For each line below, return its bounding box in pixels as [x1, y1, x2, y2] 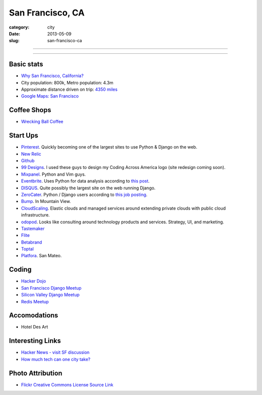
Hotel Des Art [21, 324, 49, 330]
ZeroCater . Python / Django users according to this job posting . [21, 192, 147, 197]
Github [21, 158, 35, 164]
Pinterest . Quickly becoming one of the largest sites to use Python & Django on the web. [21, 144, 197, 150]
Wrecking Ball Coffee [21, 119, 64, 125]
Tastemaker [21, 226, 45, 231]
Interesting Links [9, 337, 61, 345]
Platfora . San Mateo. [21, 253, 62, 259]
